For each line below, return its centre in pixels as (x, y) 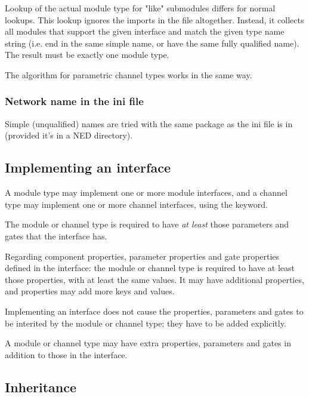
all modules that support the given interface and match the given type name (145, 31)
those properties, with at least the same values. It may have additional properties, (154, 279)
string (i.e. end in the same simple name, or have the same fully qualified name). (152, 43)
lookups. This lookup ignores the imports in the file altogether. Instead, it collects (154, 19)
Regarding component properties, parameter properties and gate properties (142, 256)
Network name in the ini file (74, 101)
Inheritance (41, 387)
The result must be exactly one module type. (87, 55)
